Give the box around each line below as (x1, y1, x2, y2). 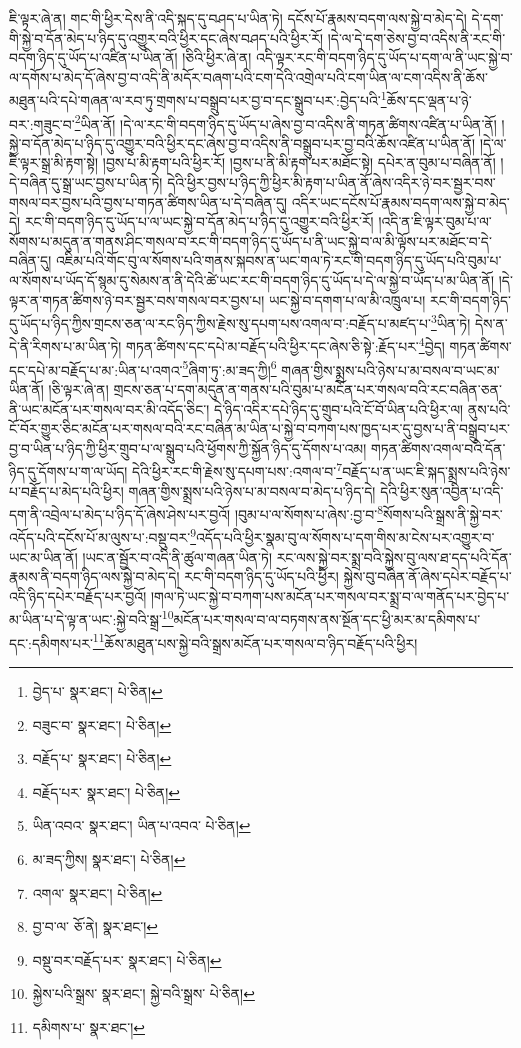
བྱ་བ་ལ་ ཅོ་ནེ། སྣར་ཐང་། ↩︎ (32, 916, 159, 937)
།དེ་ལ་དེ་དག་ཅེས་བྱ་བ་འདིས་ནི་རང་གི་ (327, 27, 506, 48)
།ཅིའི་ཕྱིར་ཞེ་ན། (182, 47, 252, 68)
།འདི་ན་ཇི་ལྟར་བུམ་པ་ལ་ (378, 211, 492, 232)
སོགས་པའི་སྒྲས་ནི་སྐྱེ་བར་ (383, 503, 503, 524)
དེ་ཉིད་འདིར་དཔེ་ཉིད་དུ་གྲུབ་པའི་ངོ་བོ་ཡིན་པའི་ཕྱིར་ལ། (214, 398, 464, 419)
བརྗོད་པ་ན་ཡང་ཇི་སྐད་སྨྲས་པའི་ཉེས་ (342, 461, 511, 481)
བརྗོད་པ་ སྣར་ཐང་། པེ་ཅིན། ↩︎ (32, 748, 172, 769)
